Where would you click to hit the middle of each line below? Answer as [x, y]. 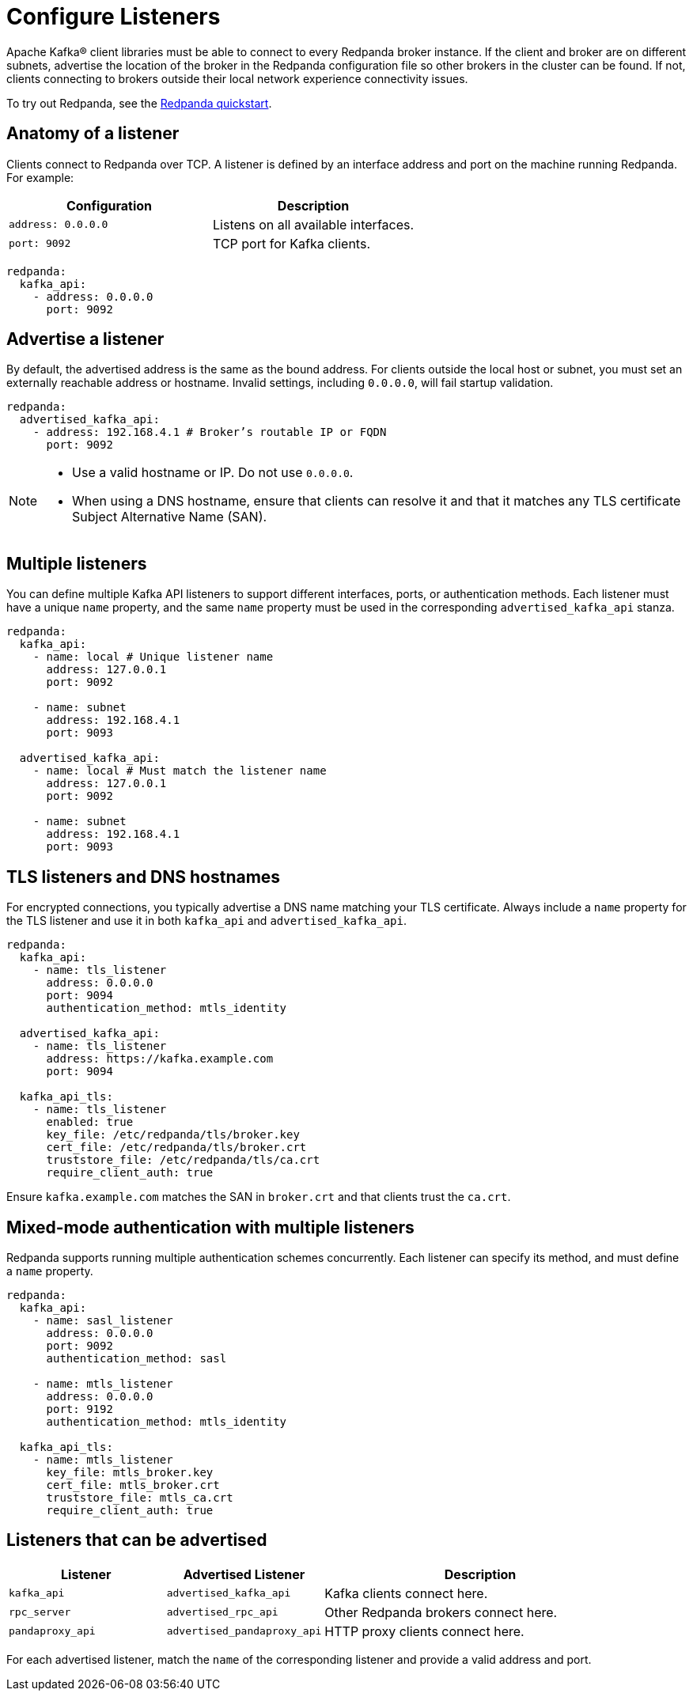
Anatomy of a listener [93, 134]
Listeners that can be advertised [137, 1540]
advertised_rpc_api [222, 1612]
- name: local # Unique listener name [153, 657]
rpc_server [40, 1612]
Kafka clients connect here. [406, 1593]
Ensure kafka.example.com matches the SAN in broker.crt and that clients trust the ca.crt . [259, 1197]
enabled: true [90, 1122]
